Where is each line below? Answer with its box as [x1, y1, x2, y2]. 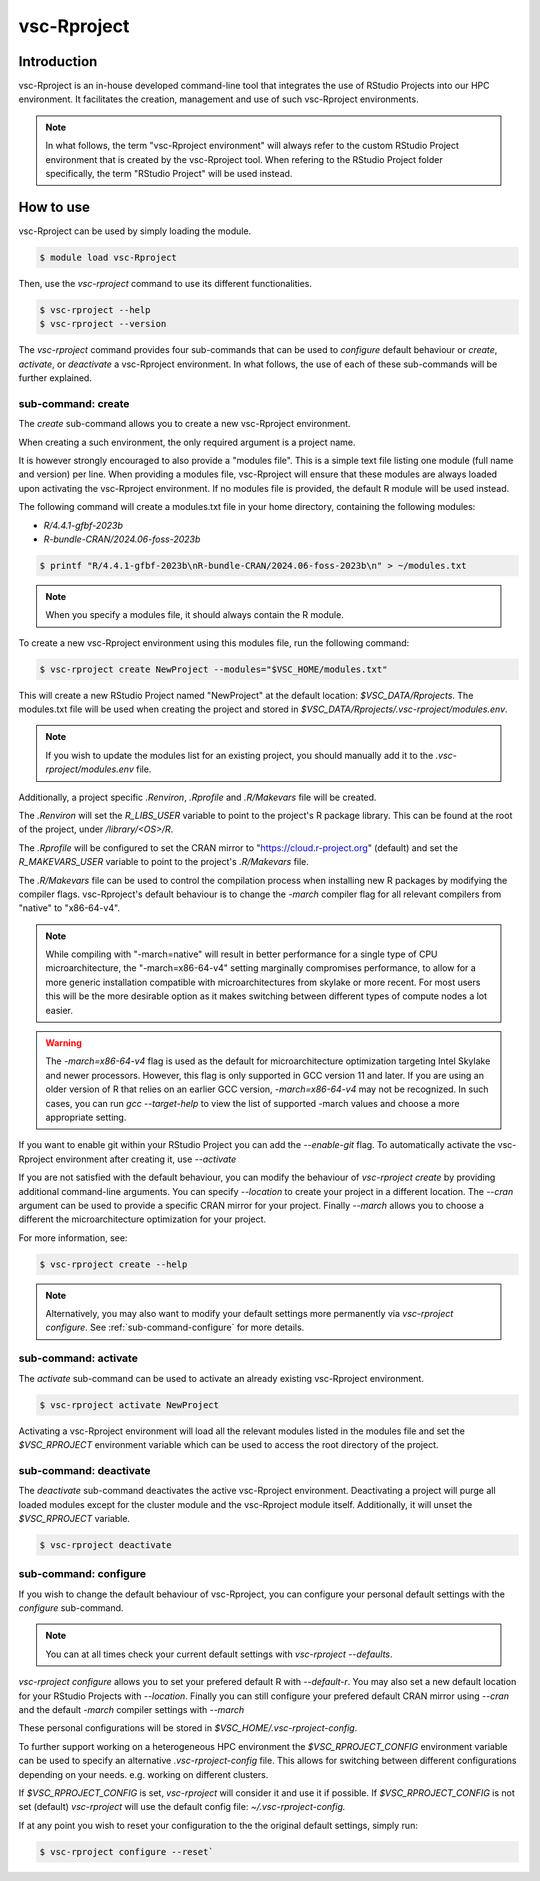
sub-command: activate [18, 1351, 139, 1365]
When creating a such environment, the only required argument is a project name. [18, 436, 356, 448]
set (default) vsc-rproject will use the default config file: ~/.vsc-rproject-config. [18, 1801, 346, 1813]
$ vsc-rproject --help [39, 304, 151, 315]
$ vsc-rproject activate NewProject [39, 1399, 220, 1410]
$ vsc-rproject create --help [39, 1258, 188, 1270]
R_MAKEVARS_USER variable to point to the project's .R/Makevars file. [18, 856, 310, 868]
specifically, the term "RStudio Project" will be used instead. [45, 168, 293, 180]
